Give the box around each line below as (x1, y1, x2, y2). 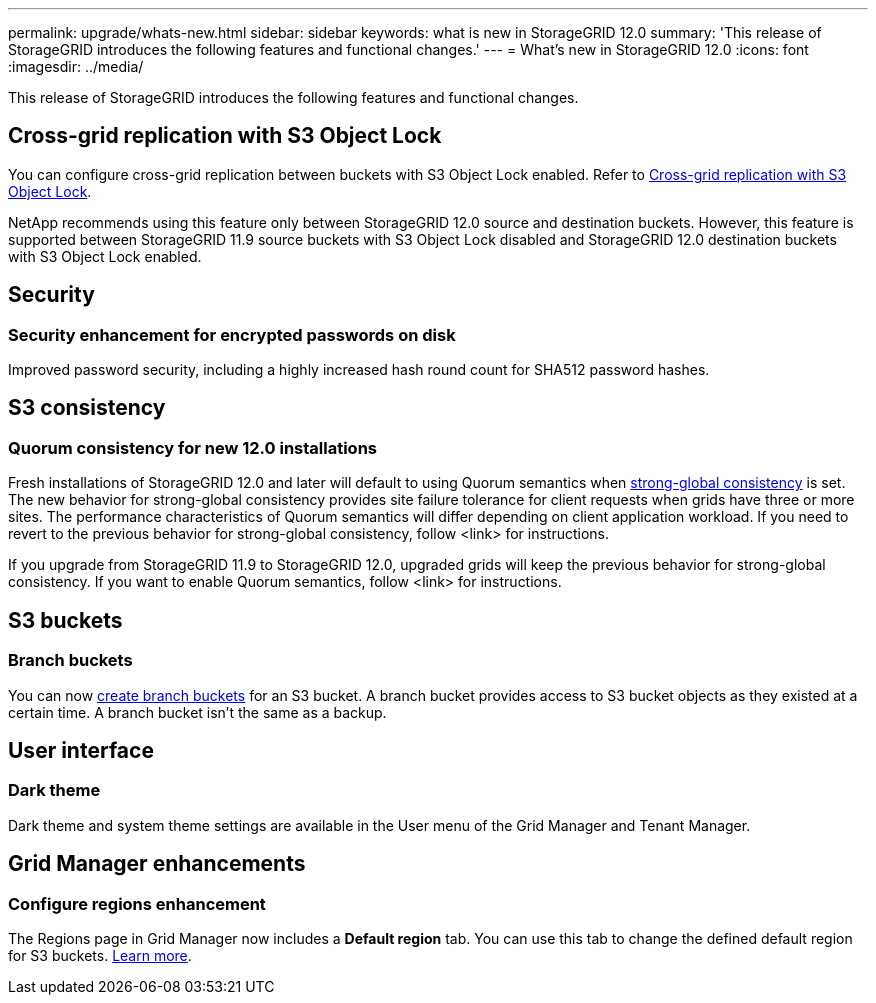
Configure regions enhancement (8, 893, 266, 914)
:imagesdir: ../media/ (8, 58, 144, 75)
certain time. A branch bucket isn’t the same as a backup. (8, 703, 387, 721)
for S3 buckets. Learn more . (8, 946, 192, 964)
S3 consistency (8, 395, 166, 421)
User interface (8, 737, 154, 763)
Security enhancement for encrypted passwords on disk (8, 324, 456, 345)
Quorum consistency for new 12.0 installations (8, 437, 377, 458)
